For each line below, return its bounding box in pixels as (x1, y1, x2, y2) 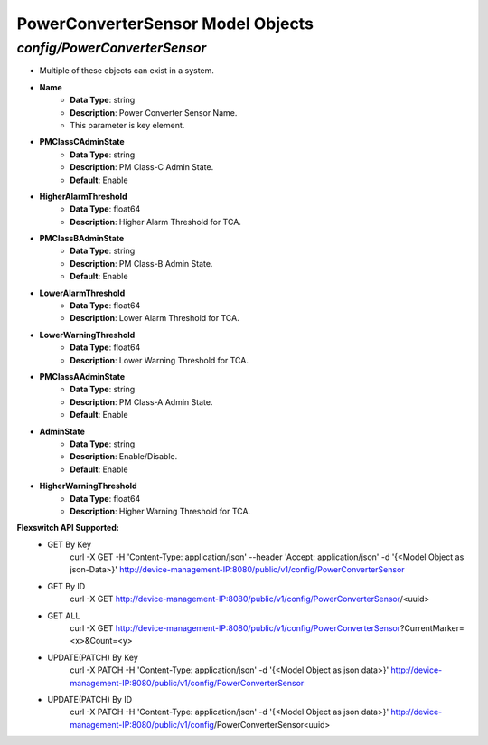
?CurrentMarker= (399, 623, 465, 634)
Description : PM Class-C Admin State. (70, 162, 214, 173)
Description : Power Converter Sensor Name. (70, 107, 238, 118)
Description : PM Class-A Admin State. (70, 396, 213, 407)
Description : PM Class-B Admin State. (70, 258, 213, 269)
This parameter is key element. (70, 119, 185, 130)
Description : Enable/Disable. (70, 451, 178, 462)
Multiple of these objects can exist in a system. (39, 65, 214, 76)
